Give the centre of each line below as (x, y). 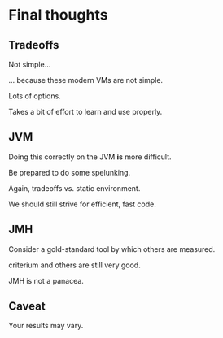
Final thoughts (58, 15)
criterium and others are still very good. (74, 265)
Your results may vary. (46, 326)
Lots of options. (35, 96)
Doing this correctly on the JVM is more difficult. (90, 157)
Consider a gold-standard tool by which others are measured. (112, 249)
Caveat (27, 306)
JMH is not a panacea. (46, 280)
